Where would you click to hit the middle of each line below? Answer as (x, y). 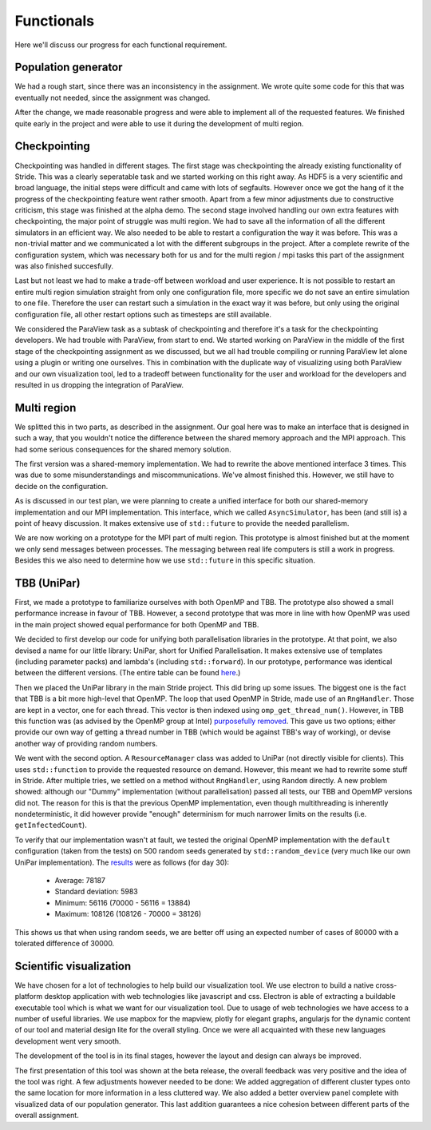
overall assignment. (47, 1116)
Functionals (55, 21)
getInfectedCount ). (51, 825)
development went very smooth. (68, 1041)
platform (29, 997)
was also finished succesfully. (64, 266)
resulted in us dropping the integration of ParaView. (99, 384)
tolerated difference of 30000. (65, 943)
